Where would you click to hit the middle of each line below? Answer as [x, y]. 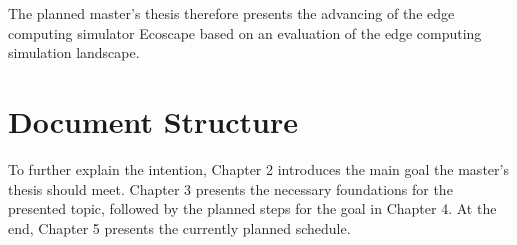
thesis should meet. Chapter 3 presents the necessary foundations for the [230, 188]
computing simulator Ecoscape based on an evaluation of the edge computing [245, 32]
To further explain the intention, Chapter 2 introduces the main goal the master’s [258, 168]
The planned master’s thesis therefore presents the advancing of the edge [231, 13]
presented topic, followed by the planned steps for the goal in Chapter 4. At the [252, 208]
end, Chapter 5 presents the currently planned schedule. [179, 227]
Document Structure [153, 120]
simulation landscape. [74, 52]
